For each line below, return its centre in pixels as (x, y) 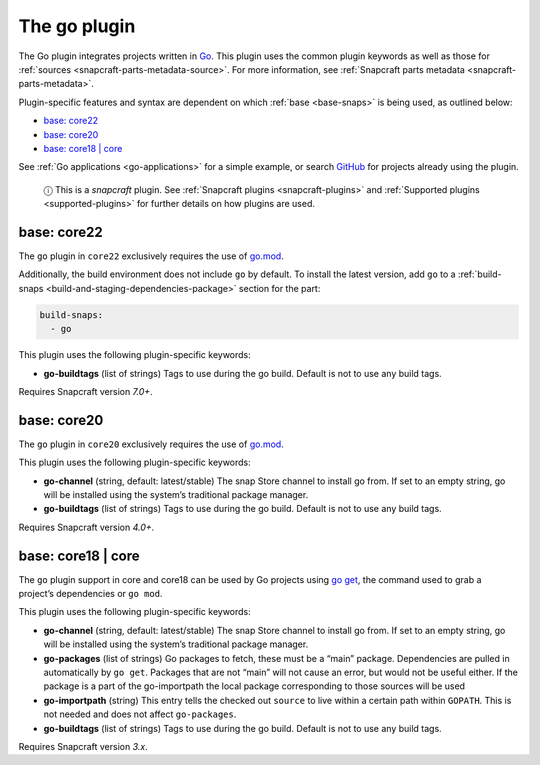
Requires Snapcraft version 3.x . (83, 746)
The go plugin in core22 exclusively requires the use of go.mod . (151, 256)
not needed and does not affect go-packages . (140, 714)
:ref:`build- (479, 274)
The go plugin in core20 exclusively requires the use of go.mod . (151, 444)
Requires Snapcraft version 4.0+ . (86, 527)
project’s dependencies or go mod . (90, 594)
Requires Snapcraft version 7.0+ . (86, 391)
